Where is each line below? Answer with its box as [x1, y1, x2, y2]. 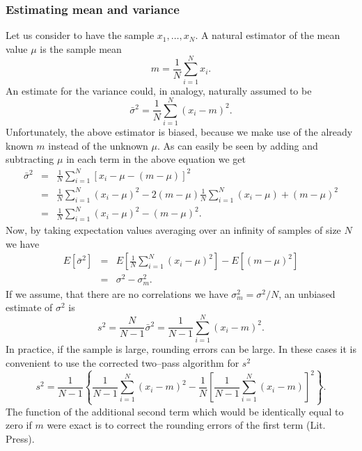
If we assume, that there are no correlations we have [6, 286, 228, 301]
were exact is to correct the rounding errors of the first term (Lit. [47, 418, 326, 432]
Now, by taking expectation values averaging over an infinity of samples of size [6, 223, 341, 237]
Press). [6, 431, 35, 445]
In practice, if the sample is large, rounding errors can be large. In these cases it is [6, 342, 356, 356]
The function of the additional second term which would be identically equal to [6, 404, 344, 418]
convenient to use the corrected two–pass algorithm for [6, 355, 239, 370]
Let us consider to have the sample [6, 28, 155, 42]
